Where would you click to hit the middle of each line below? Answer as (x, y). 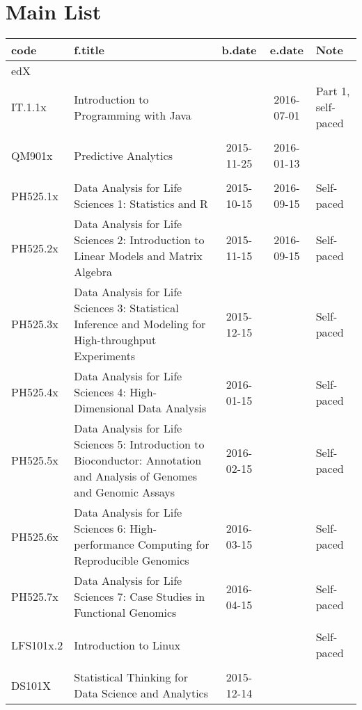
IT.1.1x (29, 107)
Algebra (93, 272)
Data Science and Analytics (141, 693)
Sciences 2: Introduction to (139, 240)
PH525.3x (35, 324)
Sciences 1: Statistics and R (141, 204)
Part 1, (333, 91)
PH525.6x (35, 536)
